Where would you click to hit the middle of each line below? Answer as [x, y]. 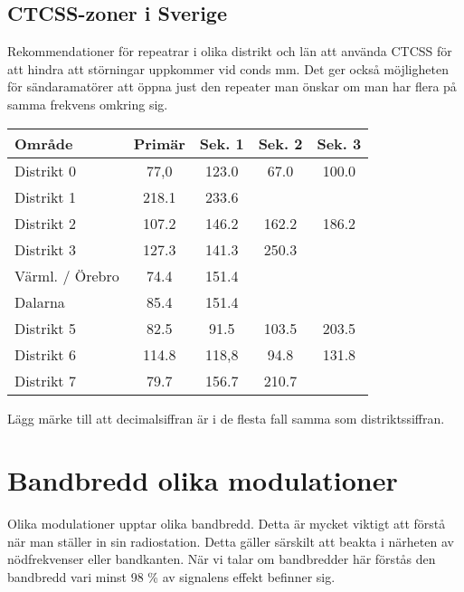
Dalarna [40, 301]
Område [44, 143]
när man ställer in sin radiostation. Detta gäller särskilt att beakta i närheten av [231, 541]
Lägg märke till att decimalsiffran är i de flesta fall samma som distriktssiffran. [226, 418]
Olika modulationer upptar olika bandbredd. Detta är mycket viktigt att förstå [227, 524]
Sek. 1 [222, 143]
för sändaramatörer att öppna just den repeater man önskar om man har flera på [232, 86]
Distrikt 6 [45, 354]
